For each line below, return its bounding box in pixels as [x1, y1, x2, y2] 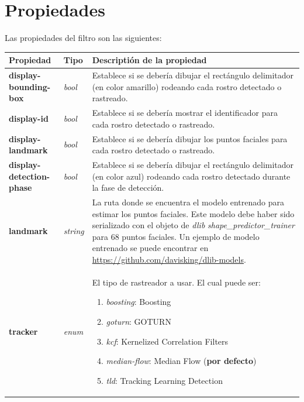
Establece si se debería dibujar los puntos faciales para [92, 132, 288, 145]
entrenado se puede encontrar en [92, 242, 209, 254]
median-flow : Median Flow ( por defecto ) [106, 355, 257, 367]
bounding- [9, 80, 51, 92]
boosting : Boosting [106, 296, 171, 308]
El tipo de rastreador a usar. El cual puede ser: [92, 276, 261, 288]
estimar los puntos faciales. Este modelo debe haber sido [92, 207, 295, 219]
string [63, 224, 84, 236]
